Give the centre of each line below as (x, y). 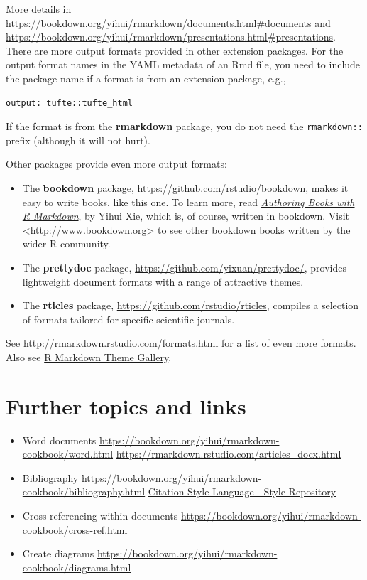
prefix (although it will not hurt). (78, 140)
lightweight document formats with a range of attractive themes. (163, 281)
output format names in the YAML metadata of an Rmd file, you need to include (183, 64)
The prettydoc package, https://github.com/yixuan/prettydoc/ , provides (184, 267)
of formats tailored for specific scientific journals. (128, 319)
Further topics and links (126, 406)
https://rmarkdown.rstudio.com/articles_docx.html (229, 454)
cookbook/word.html (68, 454)
